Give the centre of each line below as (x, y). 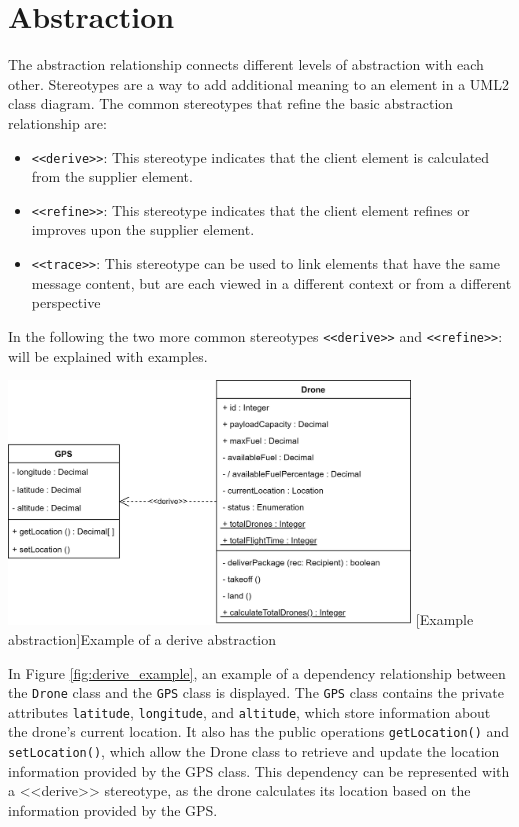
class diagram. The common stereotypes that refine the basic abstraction (231, 103)
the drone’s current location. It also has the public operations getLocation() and (259, 731)
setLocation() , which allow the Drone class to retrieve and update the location (254, 751)
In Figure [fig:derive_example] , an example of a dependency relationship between (257, 672)
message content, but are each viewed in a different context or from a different (271, 282)
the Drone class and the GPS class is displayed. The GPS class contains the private (256, 692)
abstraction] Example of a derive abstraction (142, 638)
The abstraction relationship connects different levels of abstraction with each (246, 64)
